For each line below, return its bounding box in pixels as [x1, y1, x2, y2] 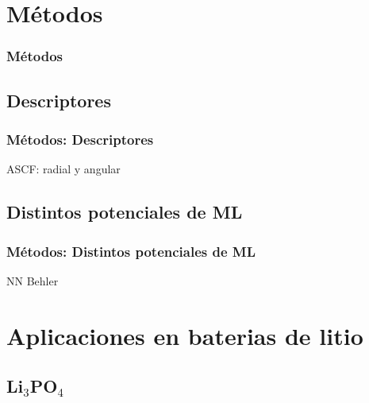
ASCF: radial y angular [6, 161, 121, 177]
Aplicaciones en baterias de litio [6, 319, 363, 351]
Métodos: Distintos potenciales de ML [6, 241, 256, 261]
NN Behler [6, 272, 59, 289]
